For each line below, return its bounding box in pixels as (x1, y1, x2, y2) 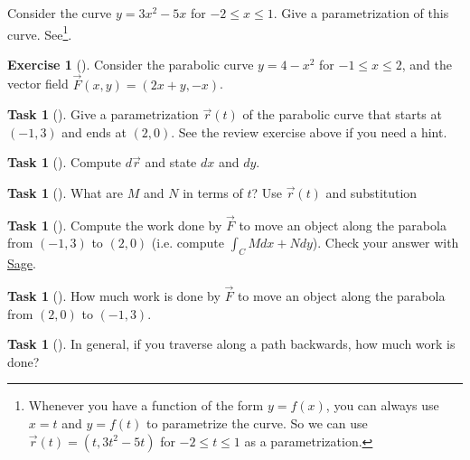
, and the (401, 54, 452, 73)
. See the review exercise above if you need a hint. (171, 122, 447, 141)
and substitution (325, 183, 418, 202)
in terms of (183, 183, 243, 202)
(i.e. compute (151, 233, 224, 252)
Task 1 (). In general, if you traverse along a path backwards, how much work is (7, 334, 456, 353)
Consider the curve (7, 4, 112, 22)
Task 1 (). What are (7, 183, 124, 202)
